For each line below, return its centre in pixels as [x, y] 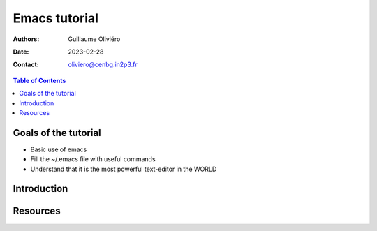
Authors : [26, 39]
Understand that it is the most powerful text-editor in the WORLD [124, 169]
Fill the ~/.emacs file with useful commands [93, 159]
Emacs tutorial [56, 18]
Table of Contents [39, 80]
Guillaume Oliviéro [94, 39]
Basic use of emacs [59, 149]
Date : [21, 52]
